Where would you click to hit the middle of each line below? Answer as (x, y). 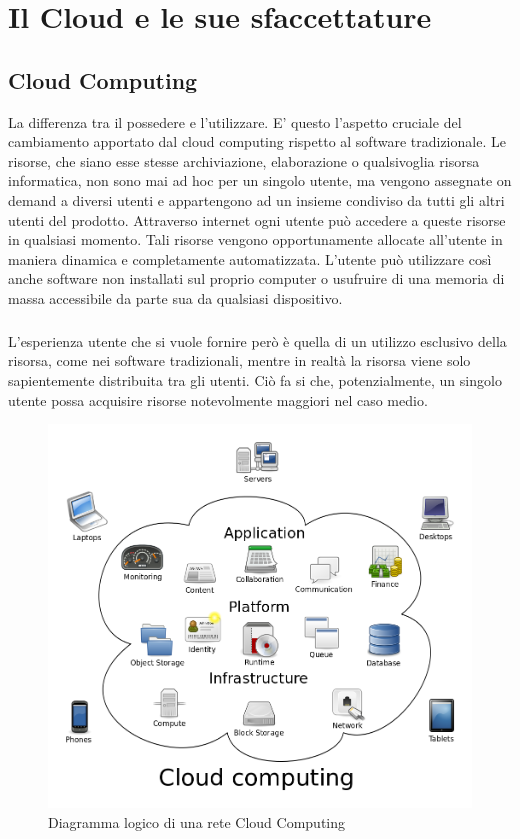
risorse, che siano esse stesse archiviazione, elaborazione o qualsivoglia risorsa (244, 160)
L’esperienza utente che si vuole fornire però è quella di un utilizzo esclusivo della (257, 340)
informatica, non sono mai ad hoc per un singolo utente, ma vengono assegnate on (260, 180)
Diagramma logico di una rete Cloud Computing (197, 821)
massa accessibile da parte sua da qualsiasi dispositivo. (175, 297)
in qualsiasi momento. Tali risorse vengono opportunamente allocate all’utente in (255, 239)
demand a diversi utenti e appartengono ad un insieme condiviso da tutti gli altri (256, 199)
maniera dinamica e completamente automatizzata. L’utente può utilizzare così (250, 258)
